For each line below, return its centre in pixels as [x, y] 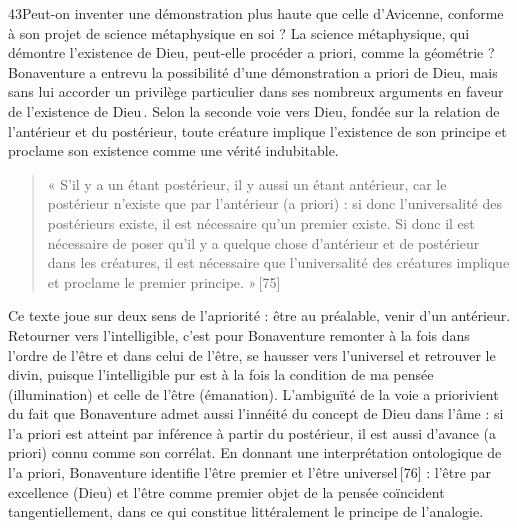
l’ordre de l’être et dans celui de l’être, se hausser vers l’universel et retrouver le [252, 354]
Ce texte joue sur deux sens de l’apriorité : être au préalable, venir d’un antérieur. [259, 315]
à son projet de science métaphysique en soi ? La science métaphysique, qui [239, 32]
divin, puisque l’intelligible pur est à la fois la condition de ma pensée [221, 374]
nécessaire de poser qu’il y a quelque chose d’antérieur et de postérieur [263, 242]
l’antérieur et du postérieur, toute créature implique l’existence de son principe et [257, 130]
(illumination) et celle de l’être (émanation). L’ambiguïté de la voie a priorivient [253, 393]
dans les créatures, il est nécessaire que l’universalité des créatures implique [278, 262]
